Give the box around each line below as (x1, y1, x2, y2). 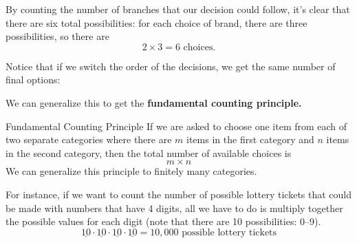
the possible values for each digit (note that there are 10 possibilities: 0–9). (6, 214, 321, 229)
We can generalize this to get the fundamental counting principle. (6, 95, 302, 109)
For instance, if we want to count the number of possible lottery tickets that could (6, 187, 352, 201)
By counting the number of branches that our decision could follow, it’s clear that (6, 2, 350, 16)
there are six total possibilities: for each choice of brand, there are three (6, 15, 307, 30)
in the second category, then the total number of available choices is (6, 145, 292, 160)
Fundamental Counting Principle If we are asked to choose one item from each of (6, 118, 347, 133)
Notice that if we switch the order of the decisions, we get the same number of (6, 59, 336, 73)
